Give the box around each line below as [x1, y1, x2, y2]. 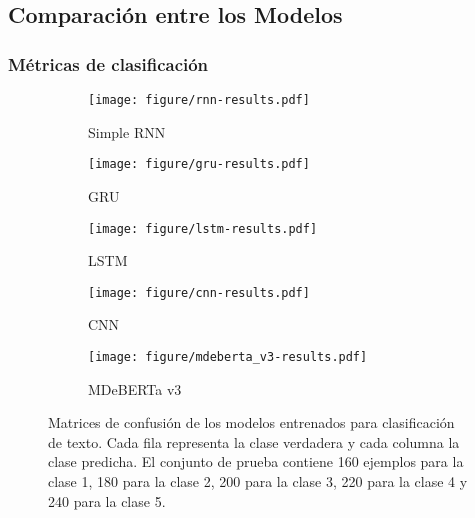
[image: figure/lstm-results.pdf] [88, 221, 318, 236]
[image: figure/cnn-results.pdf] [88, 285, 310, 300]
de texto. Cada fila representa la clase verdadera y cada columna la [48, 431, 460, 452]
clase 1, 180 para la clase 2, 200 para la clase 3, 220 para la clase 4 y [48, 471, 468, 492]
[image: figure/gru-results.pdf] [88, 157, 310, 172]
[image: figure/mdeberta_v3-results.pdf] [88, 350, 368, 364]
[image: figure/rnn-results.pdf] [88, 93, 310, 107]
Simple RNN [88, 121, 166, 142]
